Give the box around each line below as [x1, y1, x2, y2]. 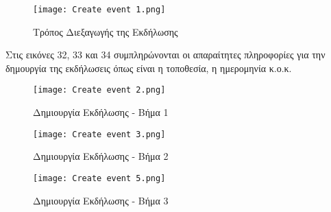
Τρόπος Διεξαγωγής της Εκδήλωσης [33, 24, 178, 38]
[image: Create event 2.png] [33, 85, 166, 95]
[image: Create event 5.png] [33, 173, 166, 183]
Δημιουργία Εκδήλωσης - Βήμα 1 [33, 105, 169, 119]
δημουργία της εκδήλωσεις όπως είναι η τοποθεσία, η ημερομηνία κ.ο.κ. [5, 60, 292, 75]
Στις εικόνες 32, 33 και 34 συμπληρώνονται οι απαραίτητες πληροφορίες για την [5, 47, 326, 62]
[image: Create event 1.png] [33, 5, 166, 14]
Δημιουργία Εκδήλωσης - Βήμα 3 [33, 193, 169, 207]
